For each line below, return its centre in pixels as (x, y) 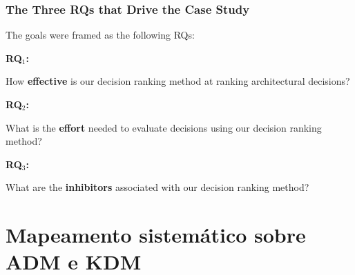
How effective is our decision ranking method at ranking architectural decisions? (178, 81)
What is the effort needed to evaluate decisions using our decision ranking (164, 127)
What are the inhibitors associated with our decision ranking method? (157, 187)
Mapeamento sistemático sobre (156, 235)
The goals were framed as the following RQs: (100, 35)
